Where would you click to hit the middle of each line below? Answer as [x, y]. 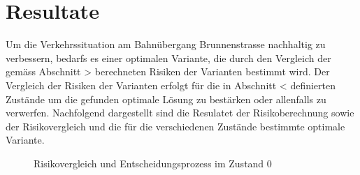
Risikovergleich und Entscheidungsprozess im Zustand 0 [153, 163]
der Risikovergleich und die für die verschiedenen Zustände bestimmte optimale [175, 126]
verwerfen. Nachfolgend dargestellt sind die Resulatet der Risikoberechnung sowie [180, 113]
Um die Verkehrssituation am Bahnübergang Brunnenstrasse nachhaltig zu [166, 44]
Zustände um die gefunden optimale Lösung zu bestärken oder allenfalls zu [166, 99]
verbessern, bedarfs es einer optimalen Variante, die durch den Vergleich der [168, 58]
